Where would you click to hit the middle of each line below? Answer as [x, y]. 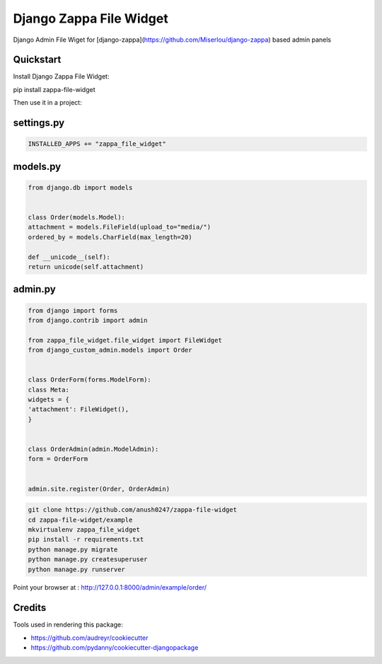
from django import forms [73, 310]
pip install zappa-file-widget [54, 89]
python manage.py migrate [73, 549]
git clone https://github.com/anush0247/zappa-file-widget [132, 510]
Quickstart [37, 60]
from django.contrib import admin [88, 320]
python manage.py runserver [76, 569]
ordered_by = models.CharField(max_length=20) [110, 237]
